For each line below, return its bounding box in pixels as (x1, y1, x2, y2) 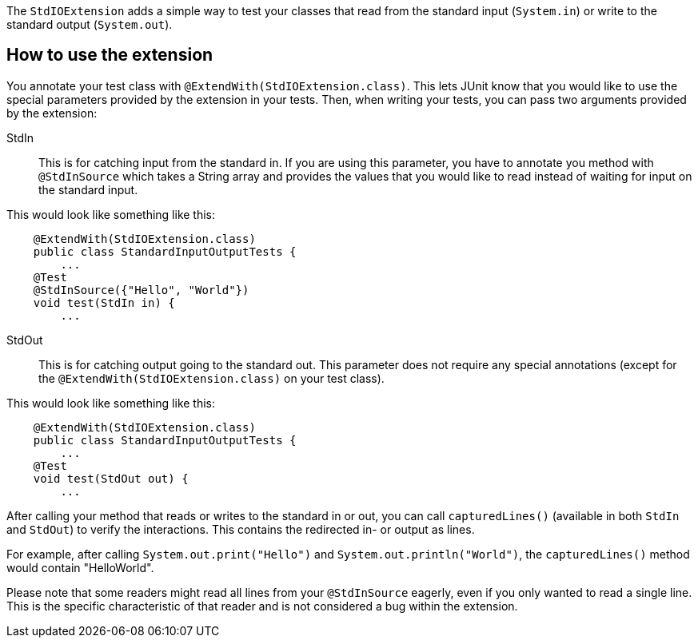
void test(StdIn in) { (33, 296, 175, 309)
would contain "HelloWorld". (6, 560, 154, 574)
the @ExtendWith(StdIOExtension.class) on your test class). (38, 371, 385, 385)
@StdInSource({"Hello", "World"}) (33, 283, 249, 296)
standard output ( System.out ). (6, 18, 173, 31)
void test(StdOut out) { (33, 471, 189, 485)
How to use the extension (6, 45, 213, 66)
